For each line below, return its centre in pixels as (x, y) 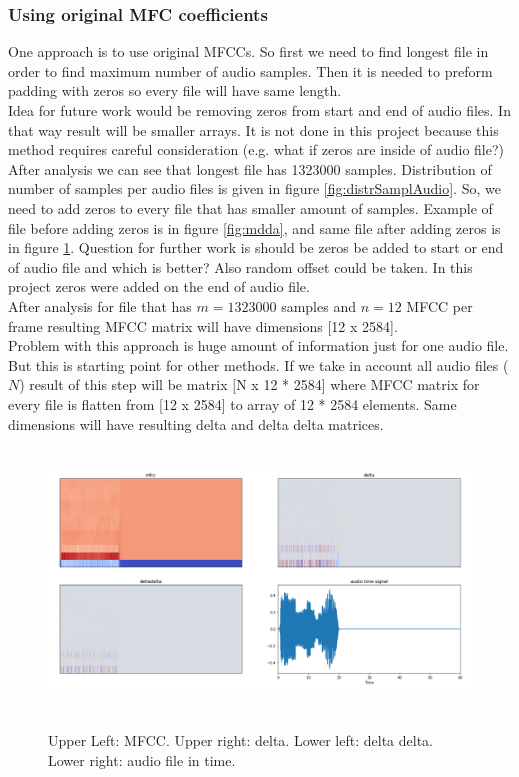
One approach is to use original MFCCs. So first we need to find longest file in (248, 51)
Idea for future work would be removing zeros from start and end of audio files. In (259, 110)
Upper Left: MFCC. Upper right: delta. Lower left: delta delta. (240, 740)
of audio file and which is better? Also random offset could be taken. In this (240, 266)
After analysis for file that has (100, 305)
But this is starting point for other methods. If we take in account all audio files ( (258, 364)
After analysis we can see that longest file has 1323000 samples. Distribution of (250, 168)
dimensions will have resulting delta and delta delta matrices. (196, 423)
